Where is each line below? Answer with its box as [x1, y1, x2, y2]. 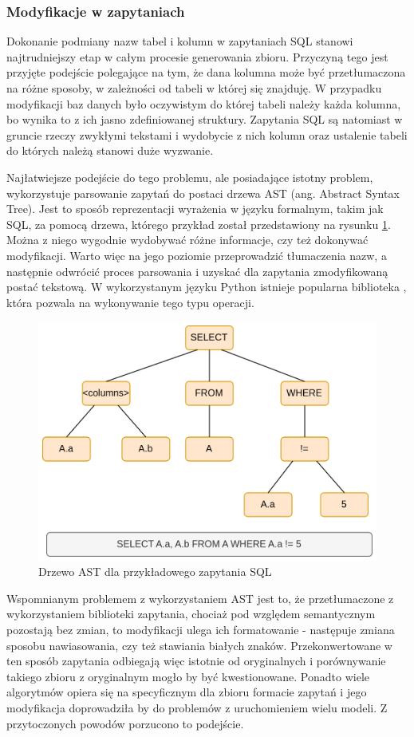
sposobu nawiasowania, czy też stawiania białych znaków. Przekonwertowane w [6, 636, 392, 653]
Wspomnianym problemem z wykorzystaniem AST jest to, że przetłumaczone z [6, 589, 394, 606]
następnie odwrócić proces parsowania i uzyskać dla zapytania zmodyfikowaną [6, 262, 388, 279]
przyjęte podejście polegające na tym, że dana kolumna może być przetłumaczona [6, 64, 406, 81]
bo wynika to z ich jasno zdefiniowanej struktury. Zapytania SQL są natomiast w [6, 111, 403, 128]
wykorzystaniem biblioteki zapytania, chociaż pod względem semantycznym [6, 605, 376, 622]
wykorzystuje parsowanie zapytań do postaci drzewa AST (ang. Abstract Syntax [6, 184, 400, 201]
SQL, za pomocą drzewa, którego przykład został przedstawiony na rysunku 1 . [6, 215, 391, 232]
